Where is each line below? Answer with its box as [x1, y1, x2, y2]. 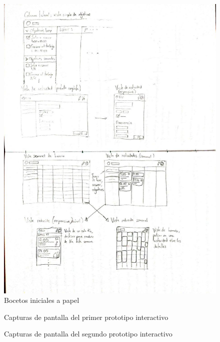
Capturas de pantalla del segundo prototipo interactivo [4, 328, 172, 339]
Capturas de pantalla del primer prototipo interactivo [4, 311, 168, 322]
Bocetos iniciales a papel [4, 295, 79, 305]
